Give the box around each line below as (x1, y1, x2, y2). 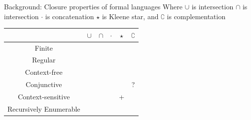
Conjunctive (26, 79, 62, 90)
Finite (35, 42, 53, 53)
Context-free (25, 67, 63, 77)
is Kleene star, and (102, 11, 159, 21)
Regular (32, 55, 56, 65)
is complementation (167, 11, 226, 21)
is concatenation (45, 11, 94, 21)
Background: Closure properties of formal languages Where (4, 1, 182, 11)
